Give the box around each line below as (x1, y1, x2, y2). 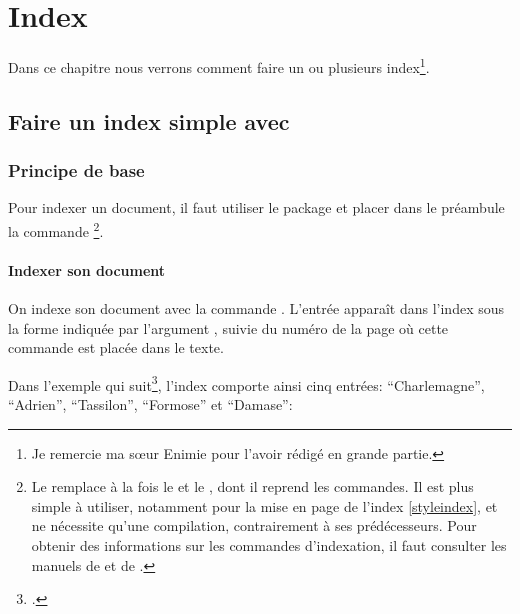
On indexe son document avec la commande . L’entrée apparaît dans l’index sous (8, 298, 505, 319)
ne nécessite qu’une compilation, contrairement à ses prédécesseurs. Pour (31, 515, 477, 536)
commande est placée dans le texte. (8, 337, 224, 358)
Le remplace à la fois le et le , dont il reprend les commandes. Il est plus (31, 476, 474, 497)
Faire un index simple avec (8, 105, 290, 136)
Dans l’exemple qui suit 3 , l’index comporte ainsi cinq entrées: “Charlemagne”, (8, 371, 485, 395)
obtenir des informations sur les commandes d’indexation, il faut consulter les (31, 535, 507, 556)
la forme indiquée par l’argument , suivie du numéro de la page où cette (8, 317, 449, 338)
